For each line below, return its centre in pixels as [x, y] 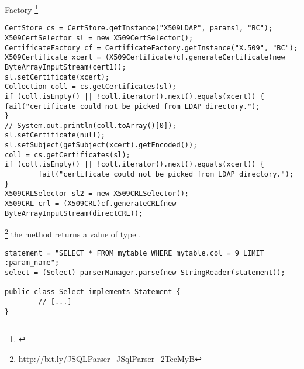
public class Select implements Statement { [93, 292]
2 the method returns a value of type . [73, 233]
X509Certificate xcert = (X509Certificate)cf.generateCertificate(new [145, 58]
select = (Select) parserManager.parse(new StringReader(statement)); [145, 272]
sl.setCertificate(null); [55, 135]
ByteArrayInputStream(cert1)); [65, 67]
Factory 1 [22, 8]
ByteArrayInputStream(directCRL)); [74, 213]
